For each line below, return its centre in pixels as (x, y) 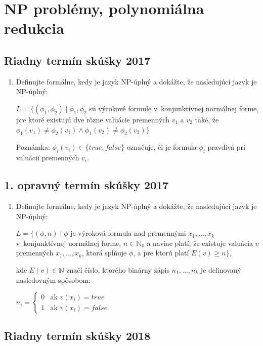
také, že (207, 119)
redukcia (34, 28)
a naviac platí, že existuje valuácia (200, 243)
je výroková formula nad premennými (128, 233)
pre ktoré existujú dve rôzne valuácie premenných (93, 119)
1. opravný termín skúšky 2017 (86, 185)
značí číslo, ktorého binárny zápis (118, 269)
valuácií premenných (48, 158)
